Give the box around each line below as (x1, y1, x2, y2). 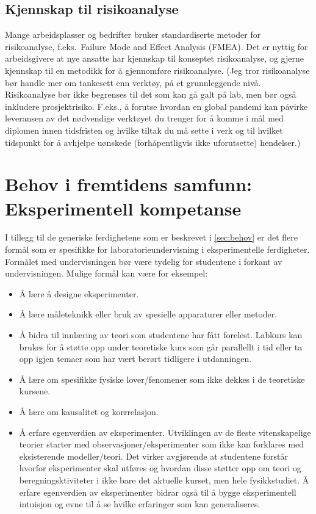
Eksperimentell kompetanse (5, 195, 242, 220)
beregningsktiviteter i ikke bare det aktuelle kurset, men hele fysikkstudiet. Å (19, 473, 309, 486)
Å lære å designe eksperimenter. (19, 287, 139, 300)
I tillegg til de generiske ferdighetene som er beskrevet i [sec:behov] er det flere (5, 231, 298, 244)
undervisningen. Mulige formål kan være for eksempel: (5, 267, 208, 280)
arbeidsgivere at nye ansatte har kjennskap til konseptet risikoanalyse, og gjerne (5, 52, 304, 65)
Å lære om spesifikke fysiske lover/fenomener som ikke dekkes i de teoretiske (19, 372, 305, 385)
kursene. (19, 385, 51, 397)
